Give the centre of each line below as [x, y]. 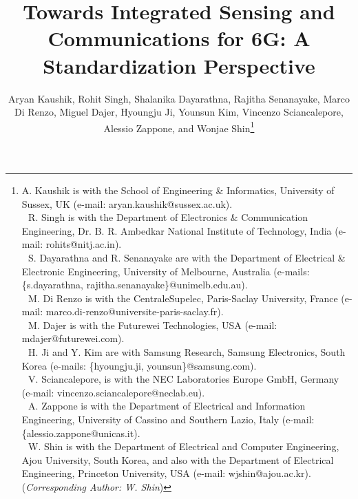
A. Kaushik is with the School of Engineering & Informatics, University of [178, 190]
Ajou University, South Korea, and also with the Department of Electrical [178, 459]
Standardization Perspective [179, 65]
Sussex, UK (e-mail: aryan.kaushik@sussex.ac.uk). [127, 203]
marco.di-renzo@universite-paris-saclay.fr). [135, 311]
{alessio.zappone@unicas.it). [81, 433]
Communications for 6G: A [179, 38]
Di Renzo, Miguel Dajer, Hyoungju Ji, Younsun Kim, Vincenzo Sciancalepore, [179, 112]
